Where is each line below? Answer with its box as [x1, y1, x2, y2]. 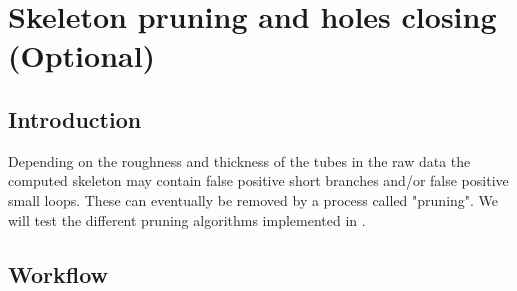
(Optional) [8, 35, 156, 76]
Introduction [8, 103, 142, 134]
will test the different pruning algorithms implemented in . [8, 209, 366, 230]
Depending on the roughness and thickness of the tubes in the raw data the [8, 150, 471, 171]
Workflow [8, 258, 109, 289]
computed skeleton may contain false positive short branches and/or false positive [8, 170, 509, 191]
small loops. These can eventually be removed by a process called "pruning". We [8, 189, 499, 210]
